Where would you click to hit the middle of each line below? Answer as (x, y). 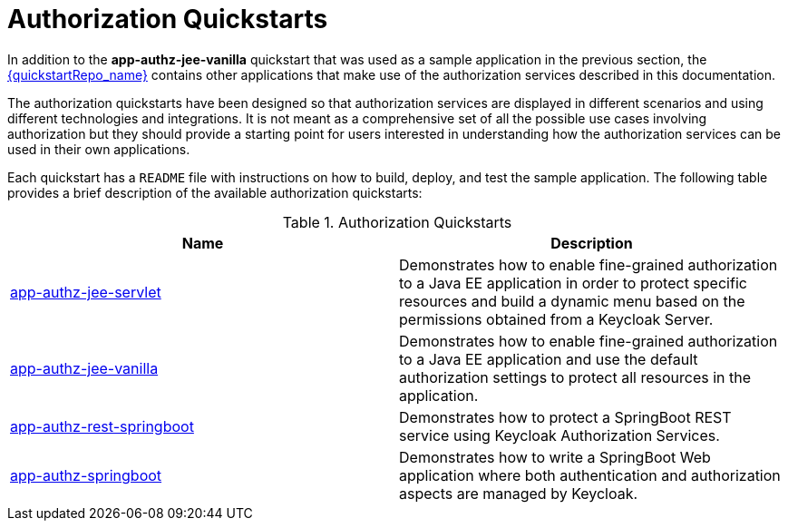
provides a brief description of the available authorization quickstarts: (215, 192)
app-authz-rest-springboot (102, 426)
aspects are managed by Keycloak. (519, 493)
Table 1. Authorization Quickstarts (397, 222)
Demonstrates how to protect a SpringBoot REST (565, 417)
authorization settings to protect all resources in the (575, 377)
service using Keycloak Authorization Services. (559, 435)
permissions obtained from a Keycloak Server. (556, 319)
